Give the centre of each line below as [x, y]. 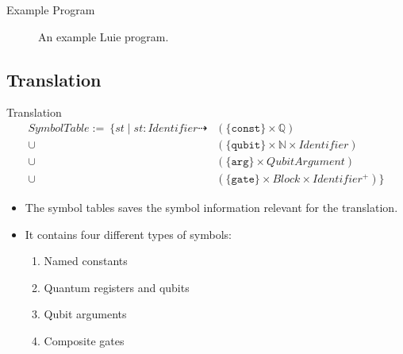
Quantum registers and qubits [117, 287]
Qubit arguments [85, 314]
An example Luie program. [104, 36]
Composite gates [84, 341]
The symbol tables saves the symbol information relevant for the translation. [211, 208]
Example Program [51, 10]
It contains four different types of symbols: [128, 234]
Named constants [86, 261]
